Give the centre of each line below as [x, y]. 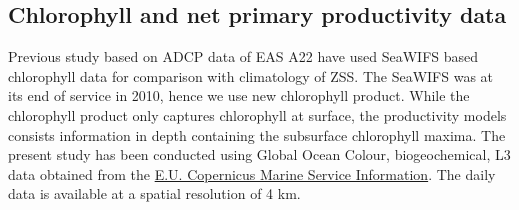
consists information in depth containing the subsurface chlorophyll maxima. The [257, 134]
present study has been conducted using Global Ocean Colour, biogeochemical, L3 [259, 154]
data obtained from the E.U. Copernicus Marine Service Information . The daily [252, 173]
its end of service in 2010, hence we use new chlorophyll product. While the [239, 95]
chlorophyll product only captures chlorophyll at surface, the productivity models [257, 114]
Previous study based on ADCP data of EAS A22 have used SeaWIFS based [243, 56]
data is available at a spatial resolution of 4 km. [154, 193]
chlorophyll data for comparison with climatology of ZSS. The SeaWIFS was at [251, 75]
